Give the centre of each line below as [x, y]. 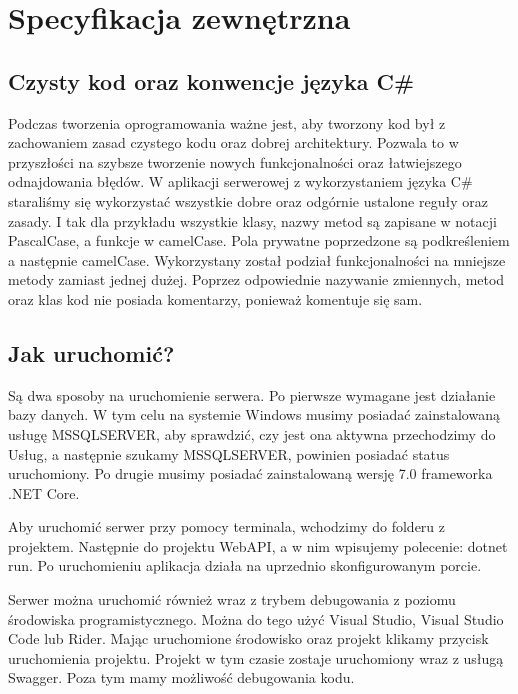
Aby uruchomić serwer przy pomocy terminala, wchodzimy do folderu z [227, 526]
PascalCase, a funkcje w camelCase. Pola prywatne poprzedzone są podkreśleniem [259, 240]
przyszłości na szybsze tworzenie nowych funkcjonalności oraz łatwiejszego [235, 161]
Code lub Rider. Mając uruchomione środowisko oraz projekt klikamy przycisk [248, 638]
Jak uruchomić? [91, 352]
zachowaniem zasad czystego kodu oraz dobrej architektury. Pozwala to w [233, 142]
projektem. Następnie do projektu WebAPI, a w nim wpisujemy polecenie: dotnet [258, 545]
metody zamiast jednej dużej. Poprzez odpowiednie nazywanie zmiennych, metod [256, 279]
